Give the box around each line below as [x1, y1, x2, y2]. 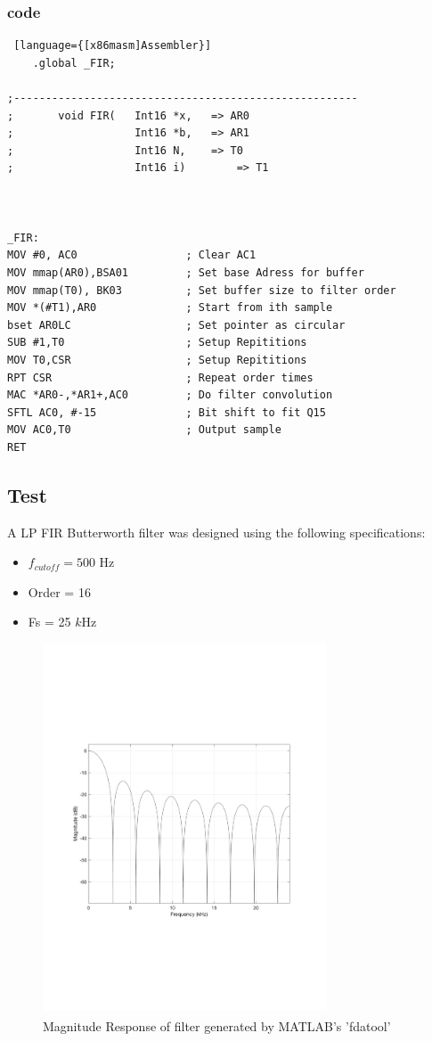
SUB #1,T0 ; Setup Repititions [7, 336, 307, 349]
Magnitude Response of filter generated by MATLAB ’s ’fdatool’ [43, 1016, 391, 1035]
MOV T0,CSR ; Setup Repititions [7, 353, 307, 366]
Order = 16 [28, 582, 91, 601]
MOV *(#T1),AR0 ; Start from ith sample [7, 301, 333, 315]
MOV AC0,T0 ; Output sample [7, 423, 281, 437]
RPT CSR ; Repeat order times [7, 371, 314, 384]
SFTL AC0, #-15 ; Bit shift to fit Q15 [7, 406, 326, 419]
